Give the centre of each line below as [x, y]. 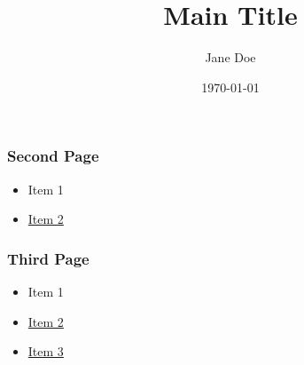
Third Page [48, 258]
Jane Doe [230, 57]
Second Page [53, 156]
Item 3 [46, 351]
